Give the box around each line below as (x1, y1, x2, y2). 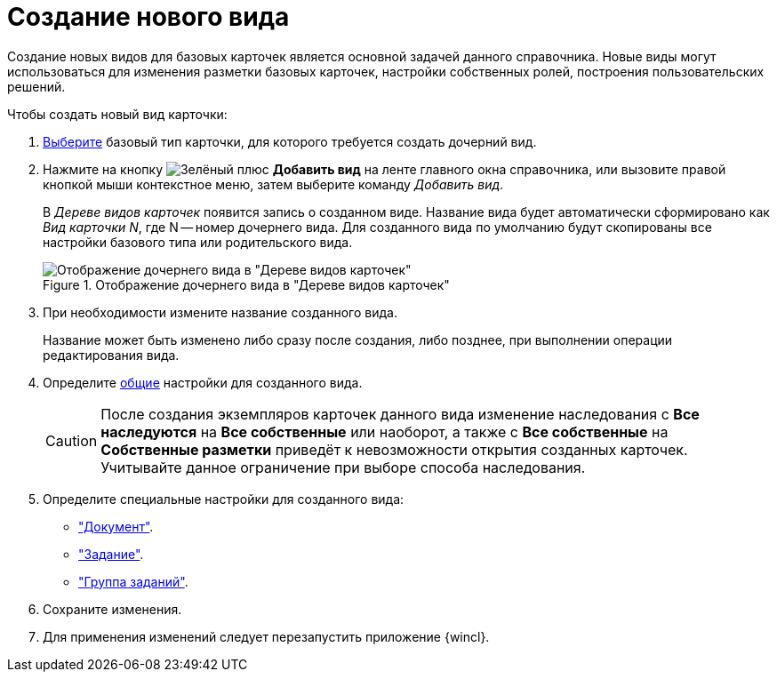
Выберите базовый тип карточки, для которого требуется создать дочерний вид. (43, 133, 537, 149)
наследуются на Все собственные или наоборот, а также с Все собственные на (100, 422, 669, 441)
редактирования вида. (43, 347, 180, 363)
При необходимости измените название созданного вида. (43, 304, 397, 320)
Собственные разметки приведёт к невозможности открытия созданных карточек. (100, 440, 688, 459)
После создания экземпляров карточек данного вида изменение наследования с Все (100, 404, 700, 423)
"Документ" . (78, 518, 154, 534)
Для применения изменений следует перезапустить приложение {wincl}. (43, 628, 490, 644)
